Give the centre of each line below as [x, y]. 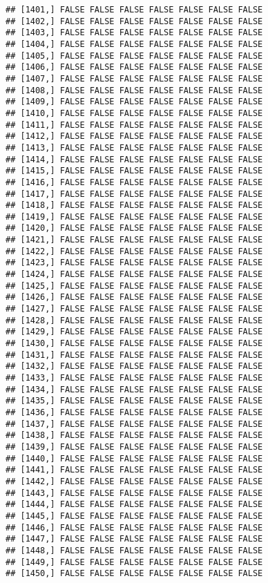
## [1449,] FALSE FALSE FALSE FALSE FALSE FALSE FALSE [134, 562]
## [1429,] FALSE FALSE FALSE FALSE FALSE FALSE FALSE [134, 332]
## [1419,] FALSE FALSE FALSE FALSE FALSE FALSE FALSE [134, 217]
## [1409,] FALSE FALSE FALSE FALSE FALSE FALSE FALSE [134, 102]
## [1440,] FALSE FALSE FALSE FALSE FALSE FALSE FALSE [134, 458]
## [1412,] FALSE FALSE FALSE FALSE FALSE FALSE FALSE [134, 136]
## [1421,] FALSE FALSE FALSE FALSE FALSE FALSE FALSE [134, 240]
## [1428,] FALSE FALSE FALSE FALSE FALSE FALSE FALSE [134, 320]
